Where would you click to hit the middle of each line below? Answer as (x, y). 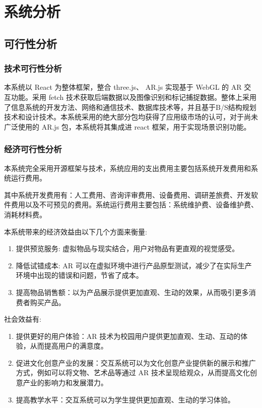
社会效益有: (23, 319)
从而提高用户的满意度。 (69, 346)
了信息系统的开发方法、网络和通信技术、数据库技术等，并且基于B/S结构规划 (130, 107)
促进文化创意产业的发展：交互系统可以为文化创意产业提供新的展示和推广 (136, 362)
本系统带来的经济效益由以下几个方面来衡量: (76, 231)
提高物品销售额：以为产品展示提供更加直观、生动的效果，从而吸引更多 (132, 292)
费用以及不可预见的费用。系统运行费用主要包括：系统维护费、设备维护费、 (134, 205)
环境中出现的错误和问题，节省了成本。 (79, 275)
